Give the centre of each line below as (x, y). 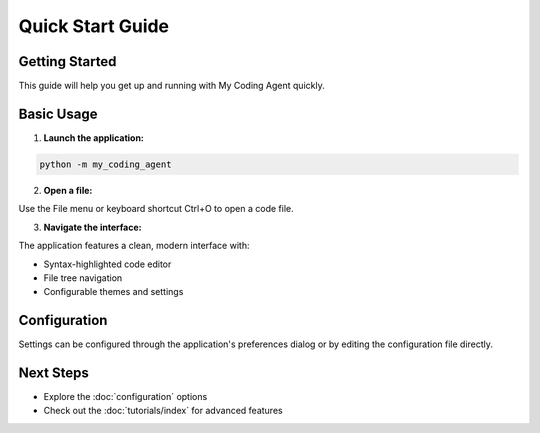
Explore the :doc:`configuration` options (125, 397)
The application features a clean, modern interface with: (134, 246)
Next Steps (53, 373)
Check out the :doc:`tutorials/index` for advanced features (163, 411)
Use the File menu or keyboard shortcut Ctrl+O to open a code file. (156, 209)
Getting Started (67, 61)
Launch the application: (94, 137)
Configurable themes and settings (113, 292)
